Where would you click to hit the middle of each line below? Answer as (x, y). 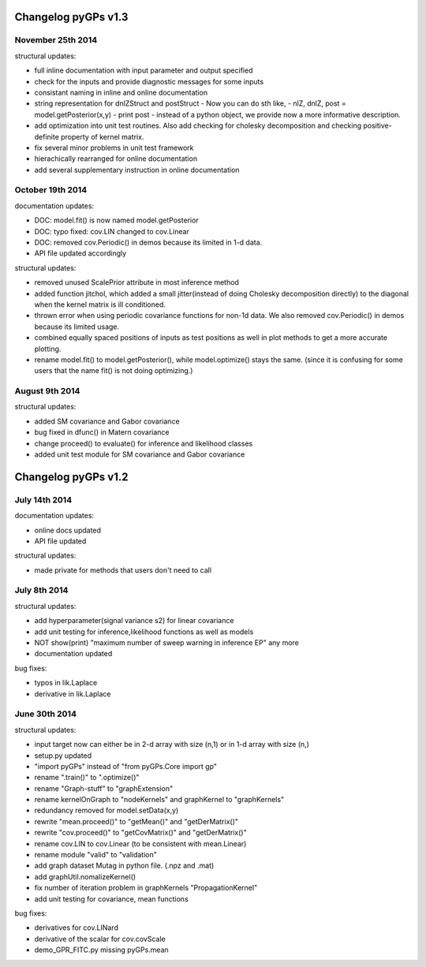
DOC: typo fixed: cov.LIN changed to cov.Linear (112, 231)
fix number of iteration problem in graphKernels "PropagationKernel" (146, 888)
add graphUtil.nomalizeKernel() (85, 876)
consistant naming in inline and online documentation (121, 92)
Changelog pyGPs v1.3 (71, 17)
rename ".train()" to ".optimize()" (87, 778)
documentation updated (73, 654)
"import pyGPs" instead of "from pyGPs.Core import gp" (125, 766)
